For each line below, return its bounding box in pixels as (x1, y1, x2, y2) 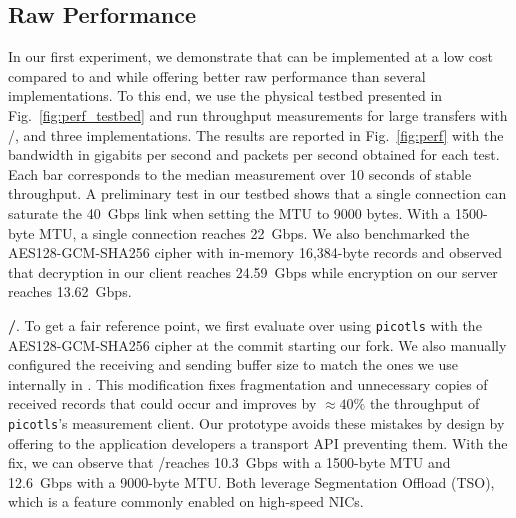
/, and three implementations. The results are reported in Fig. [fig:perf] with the (8, 124, 504, 145)
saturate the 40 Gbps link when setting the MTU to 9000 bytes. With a (8, 202, 451, 223)
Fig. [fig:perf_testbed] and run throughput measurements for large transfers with (8, 104, 508, 125)
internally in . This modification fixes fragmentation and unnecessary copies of (8, 373, 488, 394)
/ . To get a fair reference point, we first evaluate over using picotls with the (8, 314, 482, 335)
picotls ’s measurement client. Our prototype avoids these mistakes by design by (8, 412, 505, 433)
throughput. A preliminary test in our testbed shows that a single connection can (8, 183, 507, 204)
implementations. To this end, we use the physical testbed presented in (8, 85, 443, 106)
